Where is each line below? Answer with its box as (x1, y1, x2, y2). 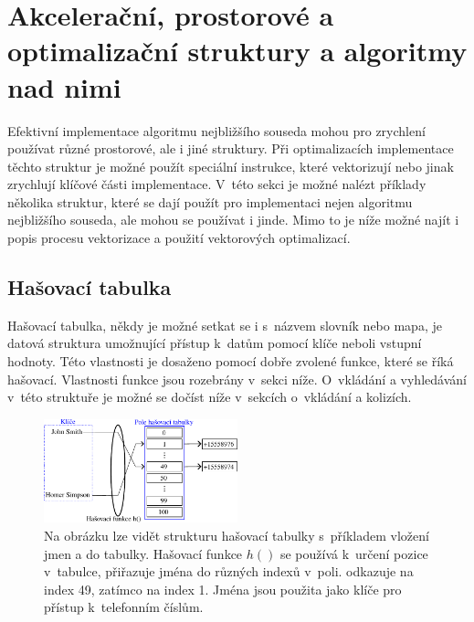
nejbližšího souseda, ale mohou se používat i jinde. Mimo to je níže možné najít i (7, 210, 459, 229)
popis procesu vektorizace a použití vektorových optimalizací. (7, 228, 351, 248)
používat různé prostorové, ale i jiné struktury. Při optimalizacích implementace (7, 139, 454, 158)
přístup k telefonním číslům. (44, 597, 204, 617)
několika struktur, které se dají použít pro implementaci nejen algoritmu (7, 192, 413, 211)
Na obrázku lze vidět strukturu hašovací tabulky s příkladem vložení (44, 525, 429, 544)
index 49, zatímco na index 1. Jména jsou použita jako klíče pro (44, 579, 402, 598)
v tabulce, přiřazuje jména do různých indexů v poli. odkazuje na (44, 562, 414, 581)
